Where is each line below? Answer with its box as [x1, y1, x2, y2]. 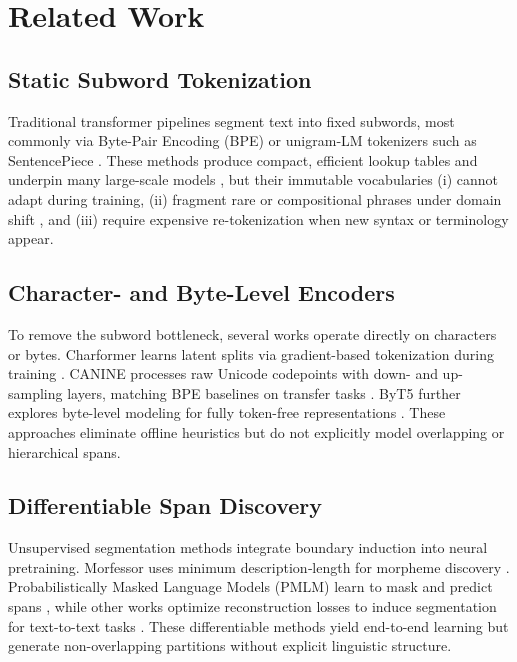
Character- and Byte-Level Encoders [8, 277, 395, 308]
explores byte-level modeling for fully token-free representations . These [8, 402, 446, 423]
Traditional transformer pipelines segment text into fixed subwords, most [8, 110, 455, 131]
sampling [8, 382, 63, 403]
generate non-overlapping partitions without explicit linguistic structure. [8, 635, 452, 656]
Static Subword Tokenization [8, 63, 312, 94]
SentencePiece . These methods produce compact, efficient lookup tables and [8, 149, 478, 170]
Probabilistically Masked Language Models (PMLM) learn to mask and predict [8, 576, 493, 597]
